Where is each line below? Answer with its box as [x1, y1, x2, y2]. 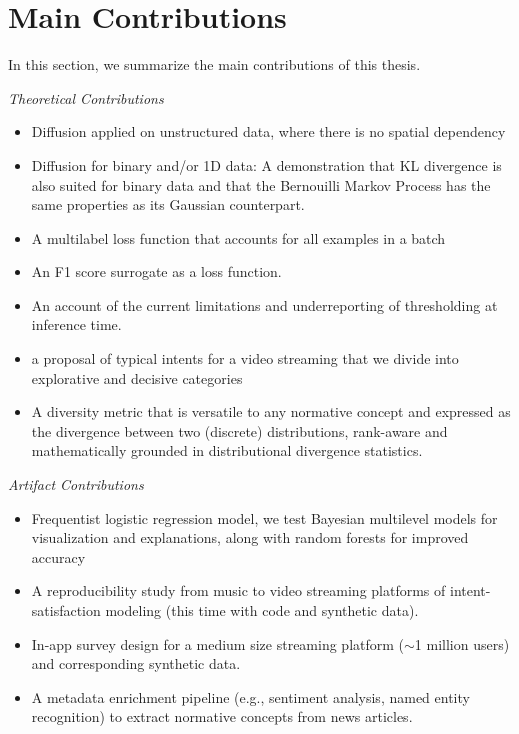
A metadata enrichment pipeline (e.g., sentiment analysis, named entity [31, 686, 470, 707]
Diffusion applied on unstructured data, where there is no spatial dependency [31, 121, 506, 142]
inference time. [31, 314, 122, 335]
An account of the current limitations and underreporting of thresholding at [31, 294, 498, 315]
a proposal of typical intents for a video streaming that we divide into [31, 348, 459, 369]
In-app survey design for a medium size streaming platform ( [31, 633, 405, 654]
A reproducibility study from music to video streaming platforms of [31, 580, 446, 601]
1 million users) [414, 633, 510, 654]
